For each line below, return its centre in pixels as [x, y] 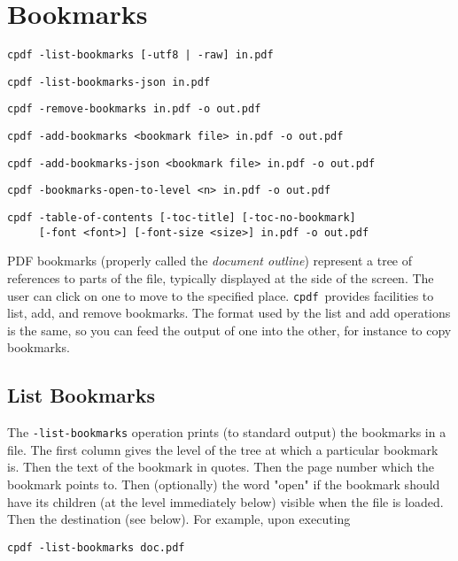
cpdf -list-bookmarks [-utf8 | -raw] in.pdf [140, 55]
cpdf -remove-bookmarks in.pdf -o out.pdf [134, 109]
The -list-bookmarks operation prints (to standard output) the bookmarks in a [227, 432]
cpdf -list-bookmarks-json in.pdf [109, 82]
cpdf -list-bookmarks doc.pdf [96, 547]
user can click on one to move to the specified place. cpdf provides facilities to [221, 295]
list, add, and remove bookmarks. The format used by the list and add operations [229, 313]
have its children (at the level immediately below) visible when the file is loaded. [225, 501]
